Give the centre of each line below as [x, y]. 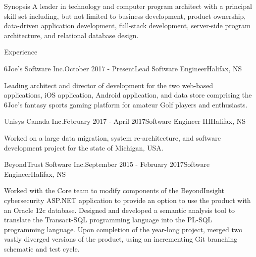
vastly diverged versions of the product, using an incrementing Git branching [121, 239]
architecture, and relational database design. [71, 35]
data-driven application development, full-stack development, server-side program [127, 26]
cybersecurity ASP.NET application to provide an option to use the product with [128, 200]
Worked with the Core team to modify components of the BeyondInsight [114, 190]
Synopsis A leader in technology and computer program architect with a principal [128, 6]
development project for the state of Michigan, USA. [84, 147]
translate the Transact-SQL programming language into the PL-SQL [108, 220]
